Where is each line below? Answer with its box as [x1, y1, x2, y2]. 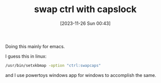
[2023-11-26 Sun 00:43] [60, 20, 111, 26]
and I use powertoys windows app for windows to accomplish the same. [5, 72, 156, 78]
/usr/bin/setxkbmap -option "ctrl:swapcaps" [5, 63, 101, 68]
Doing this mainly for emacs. [5, 43, 65, 49]
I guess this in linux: [5, 53, 47, 59]
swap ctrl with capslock [34, 4, 137, 15]
